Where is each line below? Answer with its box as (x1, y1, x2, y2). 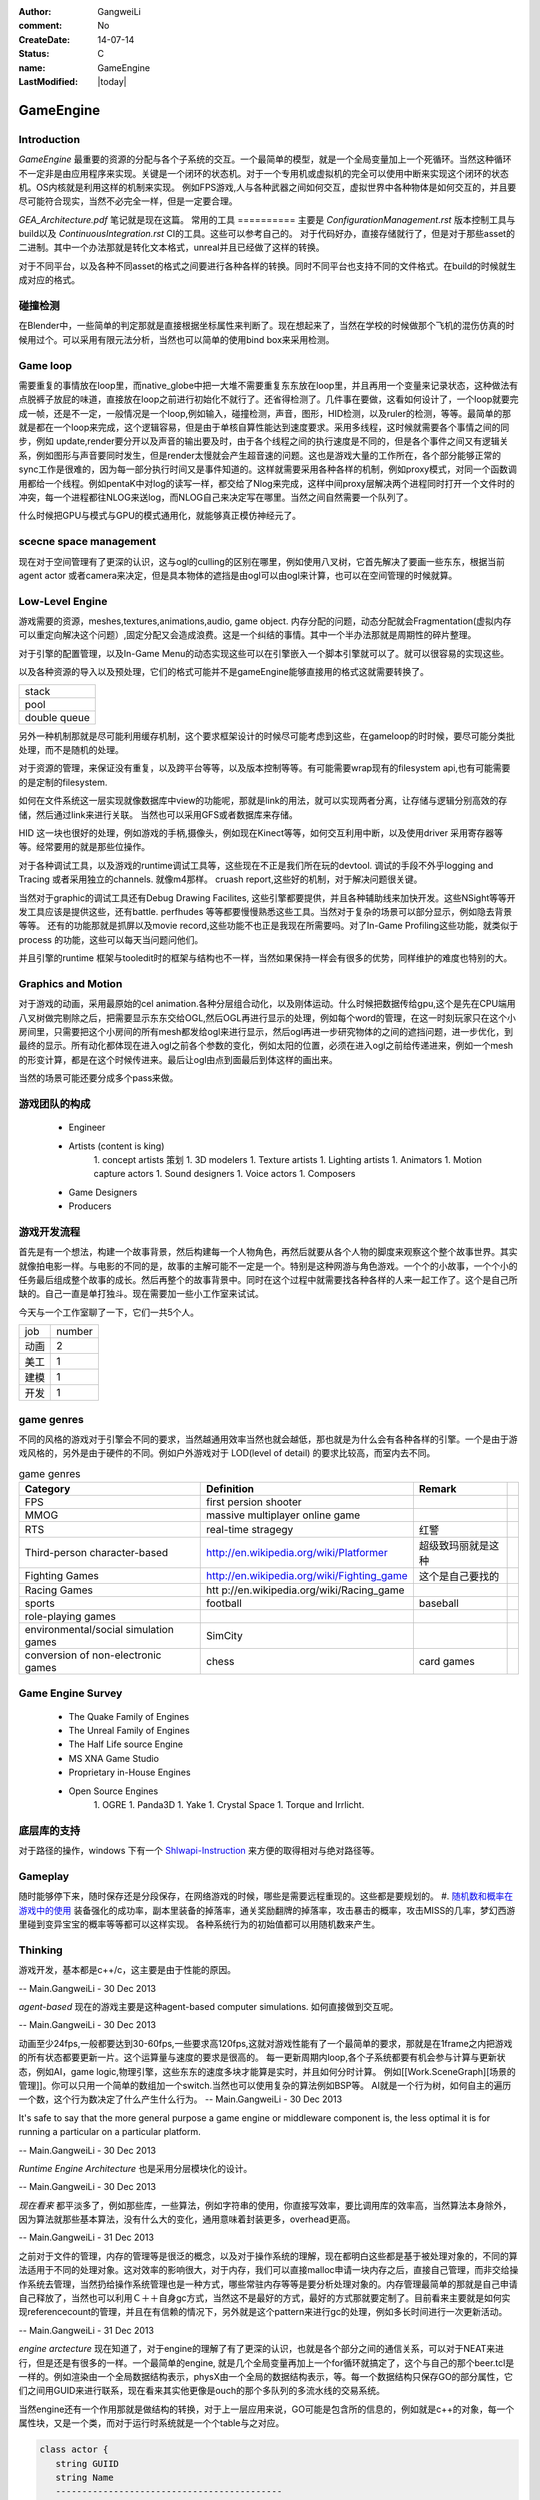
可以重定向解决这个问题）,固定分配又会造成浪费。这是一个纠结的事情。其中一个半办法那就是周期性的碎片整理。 (18, 629, 477, 641)
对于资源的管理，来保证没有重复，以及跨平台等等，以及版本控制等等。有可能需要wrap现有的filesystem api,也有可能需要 (18, 762, 511, 774)
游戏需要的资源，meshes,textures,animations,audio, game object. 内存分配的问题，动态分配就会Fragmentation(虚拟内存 (18, 615, 512, 627)
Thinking (18, 1943, 64, 1957)
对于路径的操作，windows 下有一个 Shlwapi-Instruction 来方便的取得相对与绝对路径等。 (18, 1845, 380, 1857)
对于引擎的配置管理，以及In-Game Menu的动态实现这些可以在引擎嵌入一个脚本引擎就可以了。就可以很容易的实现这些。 (18, 647, 510, 659)
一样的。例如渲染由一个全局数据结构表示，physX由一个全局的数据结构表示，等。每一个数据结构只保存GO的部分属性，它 (18, 2371, 514, 2382)
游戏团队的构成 (18, 1096, 91, 1110)
